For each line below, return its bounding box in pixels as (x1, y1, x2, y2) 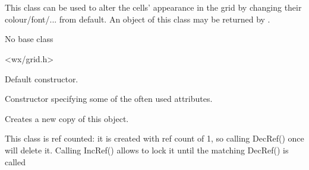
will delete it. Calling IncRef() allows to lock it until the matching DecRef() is (5, 143, 289, 156)
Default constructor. (5, 72, 78, 85)
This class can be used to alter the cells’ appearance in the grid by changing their (5, 1, 302, 14)
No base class (5, 33, 53, 45)
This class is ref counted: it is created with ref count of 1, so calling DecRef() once (5, 132, 304, 145)
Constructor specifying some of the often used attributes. (5, 92, 213, 105)
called (5, 155, 26, 168)
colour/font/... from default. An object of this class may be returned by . (5, 12, 270, 25)
